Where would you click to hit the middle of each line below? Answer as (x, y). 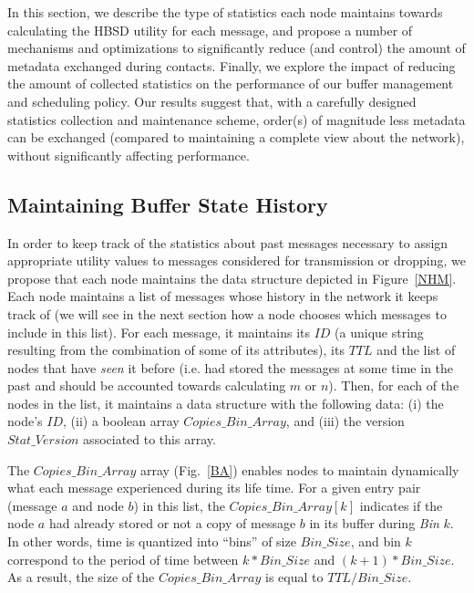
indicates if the (401, 505)
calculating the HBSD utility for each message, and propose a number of (210, 30)
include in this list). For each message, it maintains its (159, 332)
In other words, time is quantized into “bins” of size (152, 541)
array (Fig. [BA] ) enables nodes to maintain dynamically (299, 469)
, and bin (376, 541)
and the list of (416, 350)
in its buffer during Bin (374, 523)
